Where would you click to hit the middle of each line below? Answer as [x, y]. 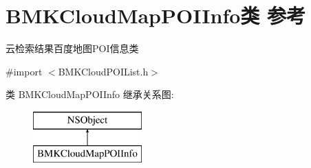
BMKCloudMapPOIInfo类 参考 [156, 15]
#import [24, 71]
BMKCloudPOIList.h [103, 71]
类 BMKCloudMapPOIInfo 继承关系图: [90, 94]
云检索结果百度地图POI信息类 [72, 48]
